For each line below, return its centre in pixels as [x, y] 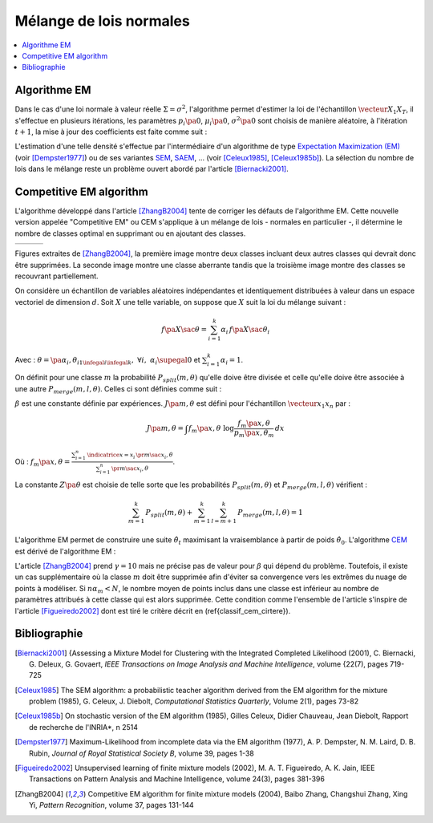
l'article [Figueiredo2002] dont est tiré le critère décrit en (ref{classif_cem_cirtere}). [153, 610]
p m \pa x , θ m [254, 434]
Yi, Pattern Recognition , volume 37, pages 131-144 [111, 805]
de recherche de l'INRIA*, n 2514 [84, 727]
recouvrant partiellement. [57, 276]
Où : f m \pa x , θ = [42, 462]
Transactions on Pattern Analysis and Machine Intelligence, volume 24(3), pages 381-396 [177, 779]
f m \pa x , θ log [212, 429]
